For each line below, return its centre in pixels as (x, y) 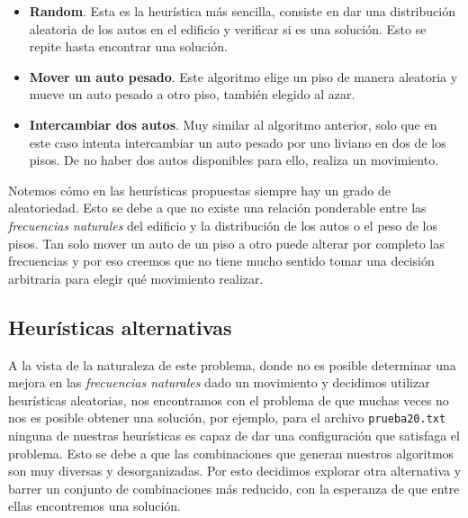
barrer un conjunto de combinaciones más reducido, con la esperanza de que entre (234, 488)
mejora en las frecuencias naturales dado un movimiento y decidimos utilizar (219, 382)
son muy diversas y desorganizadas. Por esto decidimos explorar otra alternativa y (235, 471)
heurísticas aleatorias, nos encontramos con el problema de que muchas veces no (229, 400)
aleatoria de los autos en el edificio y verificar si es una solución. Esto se (228, 28)
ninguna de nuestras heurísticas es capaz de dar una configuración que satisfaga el (234, 435)
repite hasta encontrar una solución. (128, 46)
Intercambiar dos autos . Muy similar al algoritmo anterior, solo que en (233, 124)
